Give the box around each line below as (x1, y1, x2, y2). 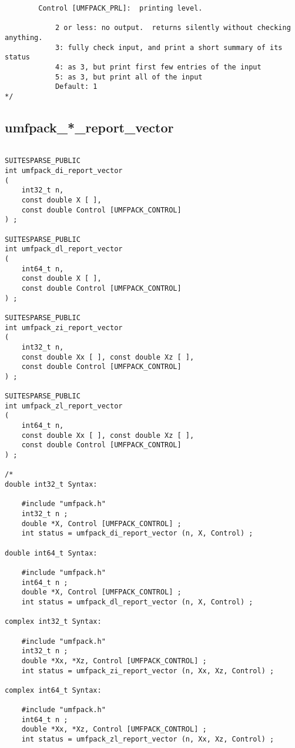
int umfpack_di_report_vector (5, 167, 123, 175)
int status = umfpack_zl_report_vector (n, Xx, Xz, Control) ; (21, 735, 274, 744)
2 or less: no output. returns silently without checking (55, 24, 291, 32)
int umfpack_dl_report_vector (5, 245, 123, 254)
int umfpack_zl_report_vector (5, 401, 123, 410)
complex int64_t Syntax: (5, 686, 102, 694)
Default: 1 (55, 82, 98, 91)
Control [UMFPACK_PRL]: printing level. (38, 4, 203, 12)
